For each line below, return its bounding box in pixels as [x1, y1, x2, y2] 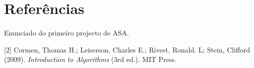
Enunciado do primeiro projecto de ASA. [4, 27, 129, 37]
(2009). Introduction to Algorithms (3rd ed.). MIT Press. [4, 54, 177, 64]
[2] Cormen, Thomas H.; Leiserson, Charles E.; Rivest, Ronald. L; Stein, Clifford [4, 44, 251, 54]
